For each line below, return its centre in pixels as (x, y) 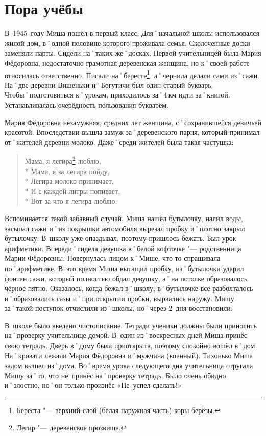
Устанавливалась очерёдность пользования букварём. (87, 104)
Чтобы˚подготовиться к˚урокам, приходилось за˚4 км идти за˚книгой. (117, 95)
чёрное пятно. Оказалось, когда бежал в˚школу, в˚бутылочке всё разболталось (129, 288)
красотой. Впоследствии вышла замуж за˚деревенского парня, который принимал (132, 132)
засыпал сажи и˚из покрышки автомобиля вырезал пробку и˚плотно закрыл (125, 228)
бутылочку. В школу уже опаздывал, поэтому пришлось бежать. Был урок (120, 238)
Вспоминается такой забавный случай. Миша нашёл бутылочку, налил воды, (124, 218)
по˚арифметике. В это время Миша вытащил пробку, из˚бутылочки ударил (124, 268)
